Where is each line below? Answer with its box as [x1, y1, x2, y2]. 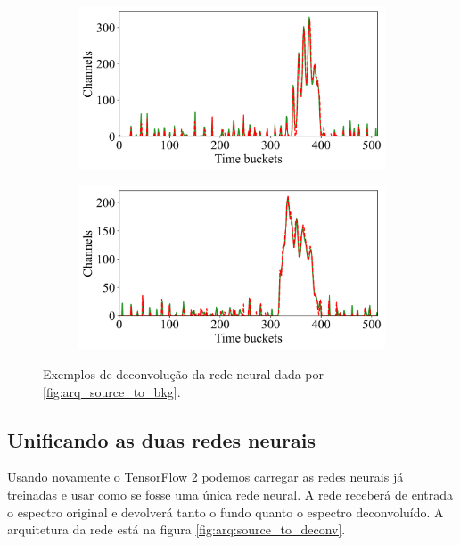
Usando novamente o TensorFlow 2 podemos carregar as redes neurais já [7, 467, 404, 486]
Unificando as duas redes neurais [7, 425, 316, 453]
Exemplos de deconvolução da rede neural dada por [43, 365, 324, 383]
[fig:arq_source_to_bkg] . [43, 382, 181, 400]
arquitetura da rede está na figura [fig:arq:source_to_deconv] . [7, 520, 346, 539]
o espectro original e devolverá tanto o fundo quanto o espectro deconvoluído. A [7, 502, 444, 521]
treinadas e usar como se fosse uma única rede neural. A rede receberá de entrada [7, 484, 453, 503]
